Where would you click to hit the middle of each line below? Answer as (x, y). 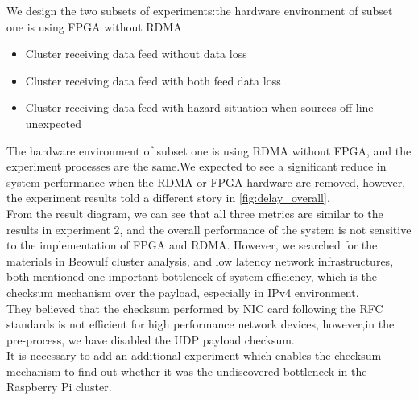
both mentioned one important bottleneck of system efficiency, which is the (192, 276)
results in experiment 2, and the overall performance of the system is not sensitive (209, 229)
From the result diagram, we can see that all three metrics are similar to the (195, 213)
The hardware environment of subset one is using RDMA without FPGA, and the (209, 150)
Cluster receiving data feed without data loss (136, 54)
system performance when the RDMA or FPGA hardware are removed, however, (206, 181)
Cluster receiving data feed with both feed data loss (153, 80)
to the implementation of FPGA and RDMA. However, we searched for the (192, 245)
